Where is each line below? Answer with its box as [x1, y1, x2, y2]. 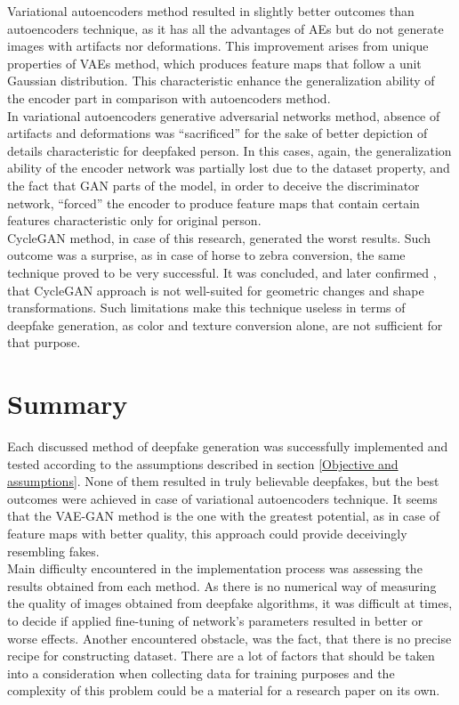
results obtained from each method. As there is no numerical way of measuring [7, 576, 437, 595]
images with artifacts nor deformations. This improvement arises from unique [7, 36, 429, 55]
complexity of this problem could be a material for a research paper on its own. [7, 681, 440, 700]
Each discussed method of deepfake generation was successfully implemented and [7, 437, 448, 455]
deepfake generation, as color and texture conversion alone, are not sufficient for [7, 315, 443, 334]
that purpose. [7, 333, 81, 352]
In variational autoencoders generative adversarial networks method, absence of [7, 106, 440, 125]
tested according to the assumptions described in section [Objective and [7, 454, 399, 473]
